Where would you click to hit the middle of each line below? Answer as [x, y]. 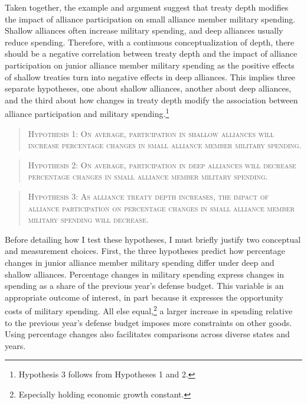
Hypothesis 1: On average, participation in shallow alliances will [151, 133]
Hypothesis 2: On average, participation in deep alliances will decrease [162, 164]
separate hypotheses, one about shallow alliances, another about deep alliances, [148, 88]
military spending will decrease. [88, 219]
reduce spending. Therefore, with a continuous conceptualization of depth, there [149, 42]
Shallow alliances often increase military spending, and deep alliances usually [144, 30]
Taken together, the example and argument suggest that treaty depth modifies [147, 7]
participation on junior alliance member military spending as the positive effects [150, 65]
